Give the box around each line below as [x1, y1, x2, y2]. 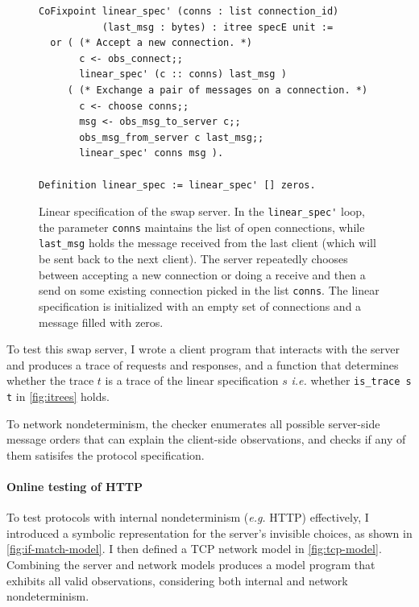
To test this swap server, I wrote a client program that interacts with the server [6, 341, 400, 357]
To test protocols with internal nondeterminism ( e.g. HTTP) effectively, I [6, 509, 369, 526]
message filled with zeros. [39, 313, 164, 330]
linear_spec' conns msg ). [79, 147, 224, 159]
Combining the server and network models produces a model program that [6, 555, 375, 572]
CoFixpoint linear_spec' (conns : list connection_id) [39, 6, 339, 17]
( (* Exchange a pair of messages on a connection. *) [67, 84, 368, 96]
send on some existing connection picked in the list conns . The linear [39, 282, 380, 299]
